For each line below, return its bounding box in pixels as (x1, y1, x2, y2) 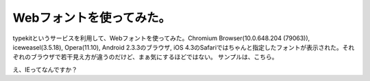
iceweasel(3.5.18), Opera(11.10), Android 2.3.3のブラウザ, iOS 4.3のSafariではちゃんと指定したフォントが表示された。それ (12, 43, 355, 51)
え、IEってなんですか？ (12, 65, 78, 74)
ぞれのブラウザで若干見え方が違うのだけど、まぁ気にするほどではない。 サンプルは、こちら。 (12, 53, 278, 61)
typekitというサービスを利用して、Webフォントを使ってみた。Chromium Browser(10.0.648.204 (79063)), (12, 34, 310, 42)
